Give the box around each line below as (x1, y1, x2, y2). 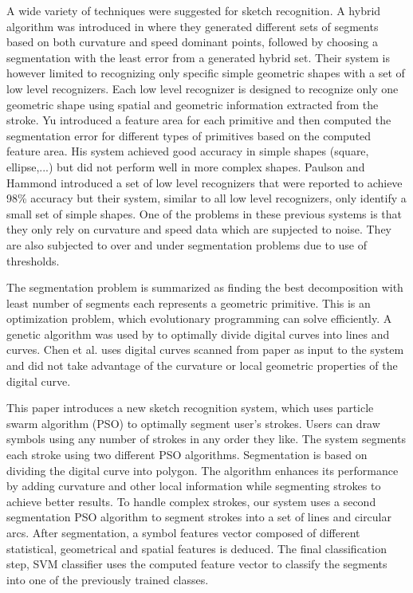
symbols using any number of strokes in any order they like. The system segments (6, 430, 406, 447)
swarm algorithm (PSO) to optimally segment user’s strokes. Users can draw (6, 414, 380, 431)
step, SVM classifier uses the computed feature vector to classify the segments (6, 556, 387, 572)
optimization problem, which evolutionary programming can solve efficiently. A (6, 310, 392, 327)
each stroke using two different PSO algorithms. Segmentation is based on (6, 446, 368, 463)
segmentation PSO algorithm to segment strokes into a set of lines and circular (6, 509, 391, 525)
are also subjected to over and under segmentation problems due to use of (6, 236, 368, 253)
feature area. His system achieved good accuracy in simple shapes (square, (6, 143, 369, 159)
